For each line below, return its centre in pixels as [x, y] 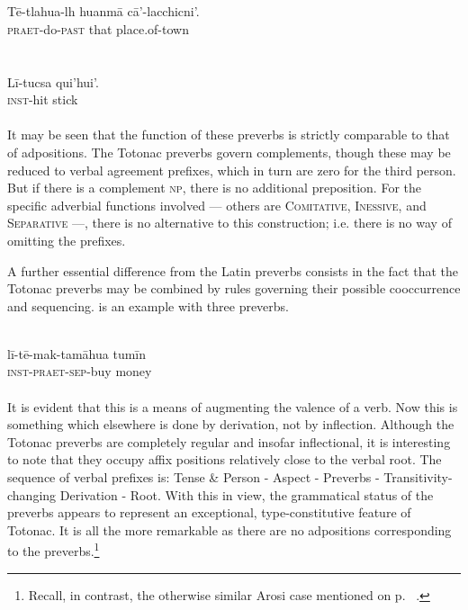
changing [32, 494]
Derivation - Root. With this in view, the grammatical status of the [247, 494]
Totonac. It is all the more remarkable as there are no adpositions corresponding [229, 529]
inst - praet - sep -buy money [80, 371]
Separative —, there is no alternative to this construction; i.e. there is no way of [229, 223]
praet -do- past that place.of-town [98, 28]
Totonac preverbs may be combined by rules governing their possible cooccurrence [234, 288]
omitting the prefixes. [67, 240]
